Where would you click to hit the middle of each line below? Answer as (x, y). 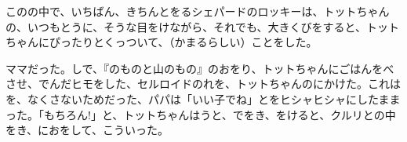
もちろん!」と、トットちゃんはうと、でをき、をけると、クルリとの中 (220, 114)
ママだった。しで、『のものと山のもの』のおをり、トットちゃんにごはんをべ (200, 68)
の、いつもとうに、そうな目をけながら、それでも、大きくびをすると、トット (202, 26)
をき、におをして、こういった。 (87, 130)
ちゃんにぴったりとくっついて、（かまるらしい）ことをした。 (162, 42)
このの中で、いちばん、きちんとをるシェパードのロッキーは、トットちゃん (198, 11)
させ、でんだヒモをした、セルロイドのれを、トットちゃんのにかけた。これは (203, 84)
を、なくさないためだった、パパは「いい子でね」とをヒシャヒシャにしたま (198, 98)
